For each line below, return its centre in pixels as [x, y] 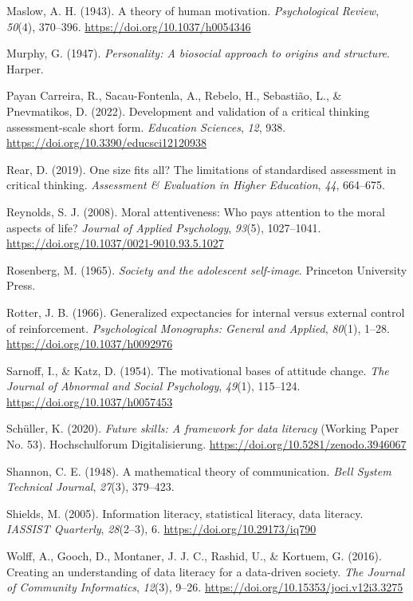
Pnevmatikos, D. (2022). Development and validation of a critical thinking [188, 111]
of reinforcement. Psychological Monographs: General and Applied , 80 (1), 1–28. [198, 328]
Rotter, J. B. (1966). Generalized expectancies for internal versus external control [206, 312]
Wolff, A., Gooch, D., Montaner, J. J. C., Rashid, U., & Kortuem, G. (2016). [194, 556]
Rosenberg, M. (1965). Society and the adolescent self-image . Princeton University [207, 269]
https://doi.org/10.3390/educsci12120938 [107, 142]
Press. [21, 285]
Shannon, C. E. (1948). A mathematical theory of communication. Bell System [199, 471]
